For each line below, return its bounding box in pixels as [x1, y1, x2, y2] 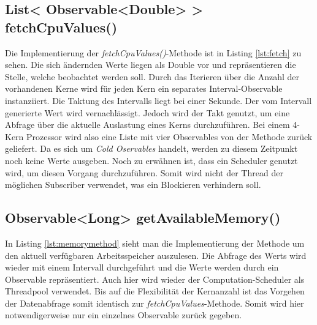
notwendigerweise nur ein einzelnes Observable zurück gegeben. [5, 308, 242, 321]
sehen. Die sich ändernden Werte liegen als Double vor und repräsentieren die [5, 58, 296, 71]
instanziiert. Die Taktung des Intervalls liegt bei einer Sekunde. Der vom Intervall [5, 94, 312, 106]
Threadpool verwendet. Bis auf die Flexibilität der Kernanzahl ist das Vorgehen [5, 285, 305, 297]
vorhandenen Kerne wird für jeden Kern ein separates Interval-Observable [5, 82, 283, 95]
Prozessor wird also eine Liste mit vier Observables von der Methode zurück [26, 130, 313, 143]
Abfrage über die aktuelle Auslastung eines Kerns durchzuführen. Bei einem [5, 118, 290, 131]
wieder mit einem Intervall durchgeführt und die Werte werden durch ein [5, 261, 279, 274]
